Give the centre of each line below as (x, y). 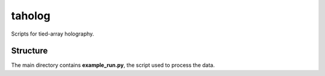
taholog (31, 16)
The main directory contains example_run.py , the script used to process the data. (113, 65)
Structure (29, 51)
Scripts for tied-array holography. (53, 34)
